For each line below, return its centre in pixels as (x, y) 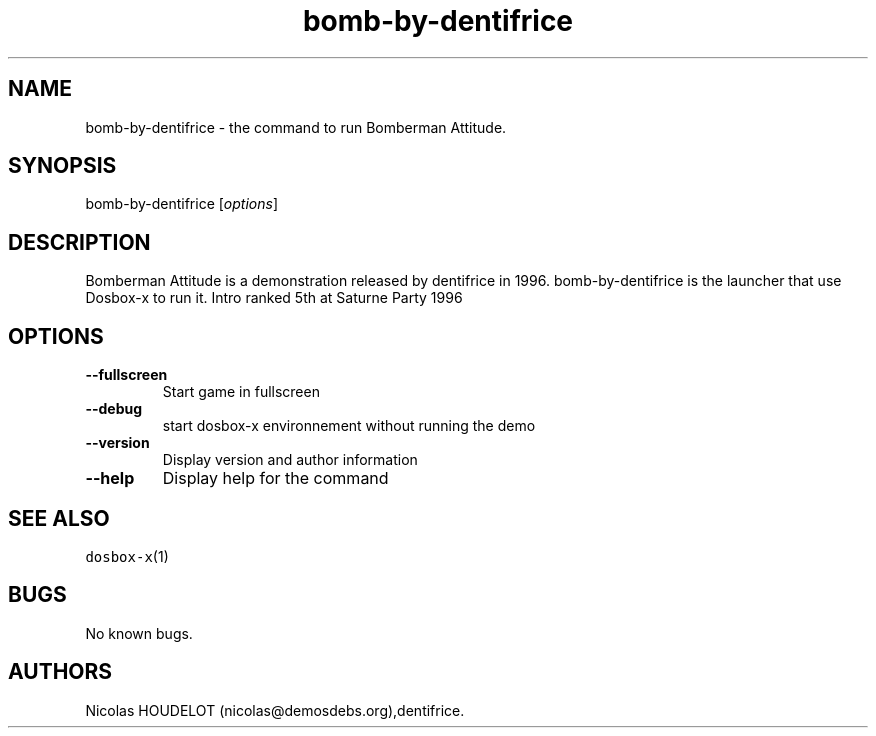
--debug (114, 409)
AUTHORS (60, 672)
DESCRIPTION (79, 242)
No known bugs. (139, 633)
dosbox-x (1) (127, 556)
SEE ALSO (59, 518)
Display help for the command (275, 478)
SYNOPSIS (62, 166)
